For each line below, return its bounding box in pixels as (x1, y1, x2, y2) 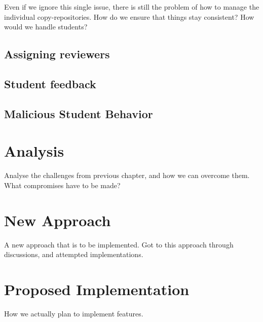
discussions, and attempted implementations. (4, 249, 143, 260)
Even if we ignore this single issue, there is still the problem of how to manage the (4, 2, 259, 12)
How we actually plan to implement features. (4, 308, 143, 318)
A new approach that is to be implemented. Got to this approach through (4, 239, 234, 249)
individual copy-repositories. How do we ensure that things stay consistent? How (4, 11, 254, 22)
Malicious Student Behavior (4, 105, 153, 121)
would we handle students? (4, 21, 88, 32)
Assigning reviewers (4, 46, 110, 62)
